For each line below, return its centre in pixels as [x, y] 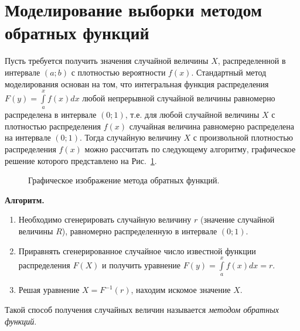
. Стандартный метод [229, 72]
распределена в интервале [51, 115]
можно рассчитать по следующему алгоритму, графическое [190, 149]
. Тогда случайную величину [130, 137]
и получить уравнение [141, 265]
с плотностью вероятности [118, 72]
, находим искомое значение [181, 290]
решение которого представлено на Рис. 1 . [81, 160]
